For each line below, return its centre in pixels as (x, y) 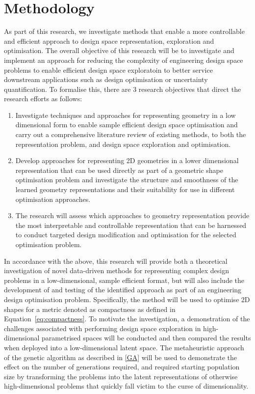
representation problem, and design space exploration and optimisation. (123, 144)
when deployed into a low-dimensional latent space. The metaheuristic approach (124, 347)
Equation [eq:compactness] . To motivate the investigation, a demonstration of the (127, 319)
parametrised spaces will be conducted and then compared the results (146, 338)
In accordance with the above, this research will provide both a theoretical (116, 261)
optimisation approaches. (53, 199)
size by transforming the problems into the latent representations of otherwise (121, 376)
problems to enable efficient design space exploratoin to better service (108, 70)
